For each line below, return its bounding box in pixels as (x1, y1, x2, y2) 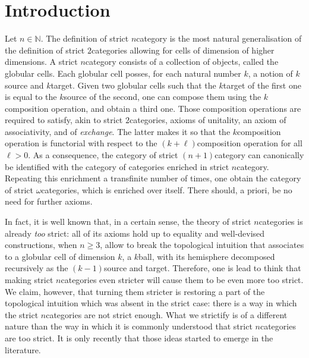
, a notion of (248, 67, 293, 79)
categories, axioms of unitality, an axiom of (129, 114, 286, 126)
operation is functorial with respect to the (5, 137, 157, 149)
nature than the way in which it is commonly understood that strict (5, 320, 253, 332)
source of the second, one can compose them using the (64, 90, 261, 103)
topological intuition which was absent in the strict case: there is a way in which (5, 297, 297, 309)
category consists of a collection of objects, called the (85, 55, 279, 68)
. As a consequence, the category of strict (28, 149, 178, 161)
